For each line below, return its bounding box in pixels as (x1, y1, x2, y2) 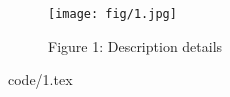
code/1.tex (8, 69, 73, 90)
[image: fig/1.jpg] (48, 7, 177, 21)
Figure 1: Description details (48, 35, 223, 56)
